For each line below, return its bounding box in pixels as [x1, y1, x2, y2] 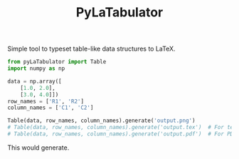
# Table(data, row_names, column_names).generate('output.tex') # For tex [7, 124, 237, 131]
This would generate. [7, 143, 70, 152]
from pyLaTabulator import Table [7, 58, 107, 66]
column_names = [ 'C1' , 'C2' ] [7, 104, 94, 111]
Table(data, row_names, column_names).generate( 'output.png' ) [7, 117, 196, 125]
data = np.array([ [7, 78, 62, 85]
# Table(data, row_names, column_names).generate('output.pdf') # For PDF [7, 130, 237, 138]
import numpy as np [7, 65, 65, 72]
